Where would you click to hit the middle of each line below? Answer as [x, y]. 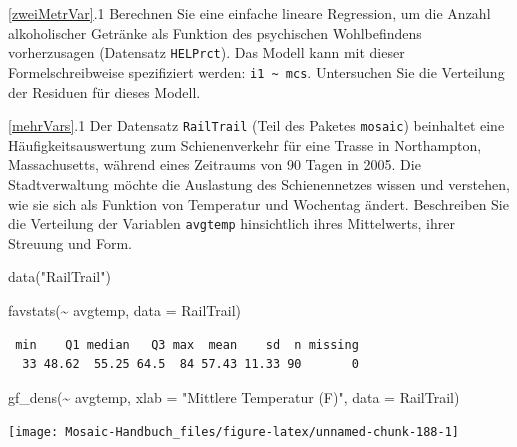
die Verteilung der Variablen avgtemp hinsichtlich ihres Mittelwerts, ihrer [231, 223]
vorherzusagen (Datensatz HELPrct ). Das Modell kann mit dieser [206, 52]
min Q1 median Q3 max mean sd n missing [187, 344]
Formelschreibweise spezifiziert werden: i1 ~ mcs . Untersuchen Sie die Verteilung [256, 71]
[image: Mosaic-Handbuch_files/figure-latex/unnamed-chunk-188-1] [234, 432]
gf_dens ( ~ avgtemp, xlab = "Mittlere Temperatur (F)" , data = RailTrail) [234, 396]
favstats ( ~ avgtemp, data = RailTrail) [125, 309]
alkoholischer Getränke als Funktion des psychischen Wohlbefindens [215, 32]
